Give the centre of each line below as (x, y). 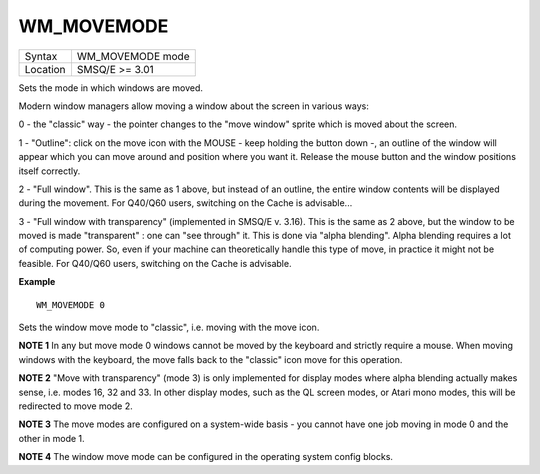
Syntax (41, 56)
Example (37, 282)
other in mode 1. (51, 438)
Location (45, 69)
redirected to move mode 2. (76, 406)
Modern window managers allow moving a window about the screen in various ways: (193, 106)
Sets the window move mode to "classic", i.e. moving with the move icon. (169, 327)
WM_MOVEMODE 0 (70, 304)
